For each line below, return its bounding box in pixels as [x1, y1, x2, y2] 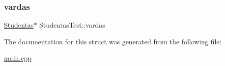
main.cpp [4, 53, 32, 63]
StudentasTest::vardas [39, 20, 105, 30]
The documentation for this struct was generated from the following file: [4, 36, 222, 46]
